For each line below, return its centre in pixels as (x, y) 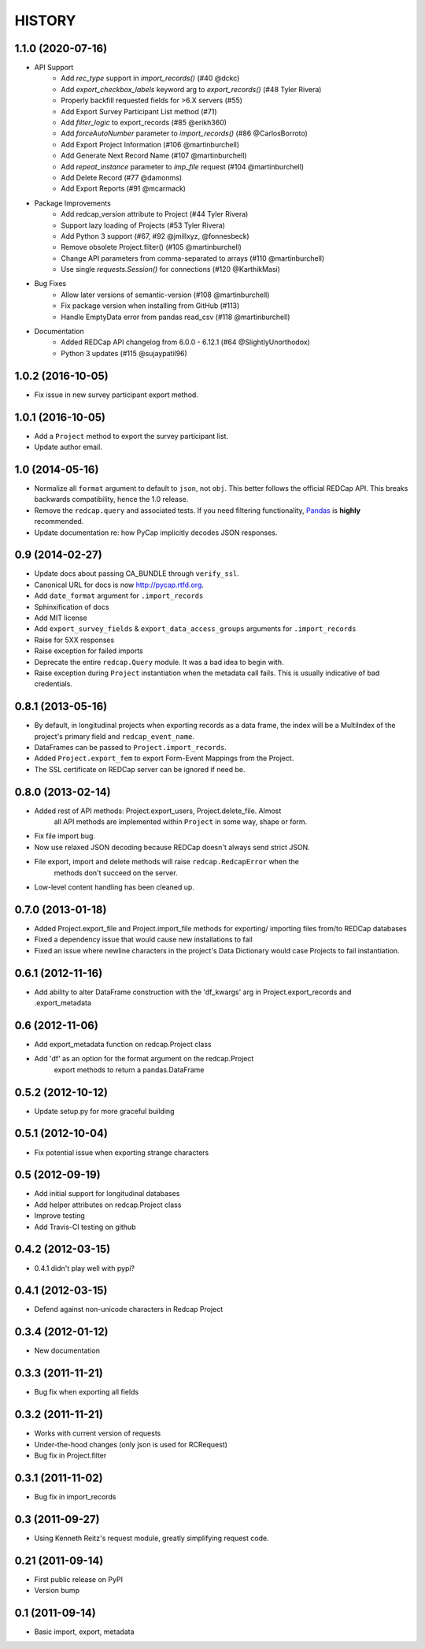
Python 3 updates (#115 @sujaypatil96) (124, 353)
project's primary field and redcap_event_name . (115, 736)
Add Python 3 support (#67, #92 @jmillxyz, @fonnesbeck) (155, 236)
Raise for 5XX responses (74, 640)
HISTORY (45, 20)
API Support (54, 68)
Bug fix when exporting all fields (87, 1392)
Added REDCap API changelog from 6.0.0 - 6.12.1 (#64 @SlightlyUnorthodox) (186, 342)
